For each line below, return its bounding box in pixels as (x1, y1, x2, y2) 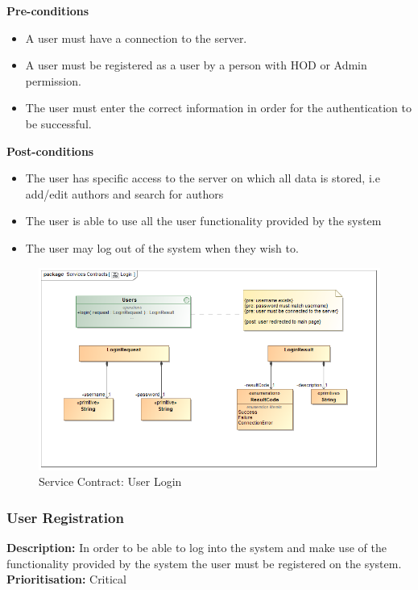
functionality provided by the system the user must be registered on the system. (6, 554, 402, 571)
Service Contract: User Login (39, 473, 182, 490)
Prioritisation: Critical (6, 571, 126, 588)
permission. (25, 72, 81, 89)
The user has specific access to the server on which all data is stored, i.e (25, 169, 380, 186)
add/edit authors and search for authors (25, 185, 224, 202)
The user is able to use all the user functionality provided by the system (25, 212, 382, 229)
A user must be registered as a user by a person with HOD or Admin (25, 56, 367, 73)
